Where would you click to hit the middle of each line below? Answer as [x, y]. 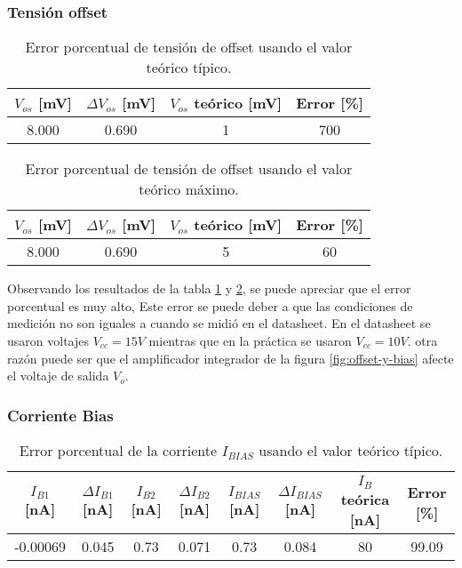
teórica [365, 499]
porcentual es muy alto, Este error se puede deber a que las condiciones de [210, 305]
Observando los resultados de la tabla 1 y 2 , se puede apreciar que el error [209, 288]
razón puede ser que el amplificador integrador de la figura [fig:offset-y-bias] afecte [231, 358]
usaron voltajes [48, 340]
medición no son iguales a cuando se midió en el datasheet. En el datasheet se [219, 323]
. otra [422, 340]
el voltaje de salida [58, 376]
